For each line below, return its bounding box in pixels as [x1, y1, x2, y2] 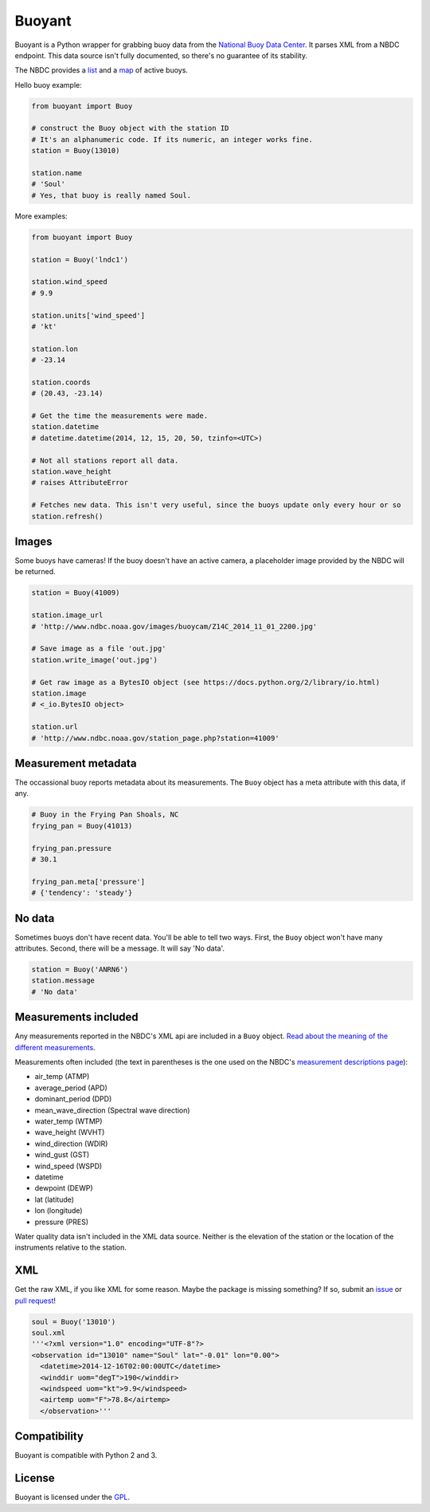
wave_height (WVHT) [34, 1128, 105, 1137]
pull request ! [14, 1296, 56, 1305]
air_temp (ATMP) [34, 1072, 90, 1081]
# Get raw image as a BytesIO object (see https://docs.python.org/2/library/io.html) [31, 678, 381, 687]
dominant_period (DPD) [34, 1094, 112, 1104]
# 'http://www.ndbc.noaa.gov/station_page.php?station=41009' [31, 734, 279, 742]
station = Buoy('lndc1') [31, 255, 129, 264]
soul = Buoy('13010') [31, 1317, 116, 1326]
